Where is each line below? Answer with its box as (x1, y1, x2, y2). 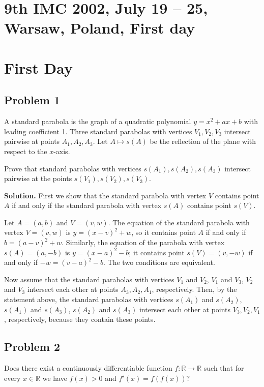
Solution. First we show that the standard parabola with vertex (4, 190, 207, 200)
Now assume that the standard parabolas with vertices (4, 274, 174, 284)
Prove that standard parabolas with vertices (4, 163, 141, 173)
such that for (203, 363, 244, 373)
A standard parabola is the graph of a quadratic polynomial (4, 116, 191, 127)
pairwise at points (4, 136, 60, 146)
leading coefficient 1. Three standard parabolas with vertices (4, 126, 192, 136)
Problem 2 (4, 339, 60, 354)
